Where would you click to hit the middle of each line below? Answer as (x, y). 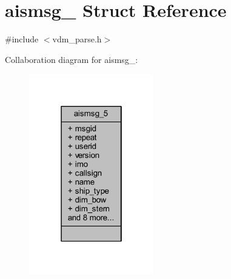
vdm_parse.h (77, 39)
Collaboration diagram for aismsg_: (72, 59)
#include (22, 39)
